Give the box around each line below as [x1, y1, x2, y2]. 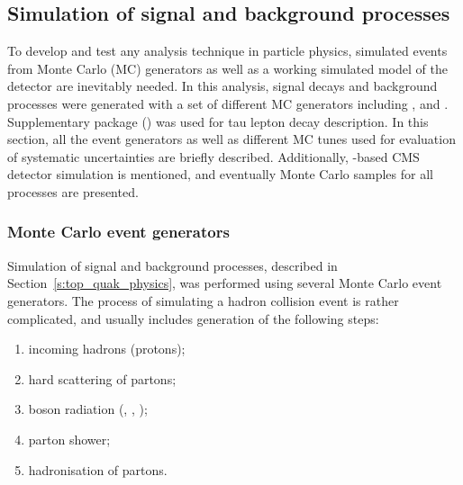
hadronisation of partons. [28, 460, 168, 479]
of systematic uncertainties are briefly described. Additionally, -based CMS [7, 147, 420, 166]
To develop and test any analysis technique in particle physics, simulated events [7, 41, 448, 60]
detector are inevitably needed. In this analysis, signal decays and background [7, 76, 438, 95]
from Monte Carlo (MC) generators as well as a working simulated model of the [7, 58, 448, 77]
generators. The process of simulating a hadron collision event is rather [7, 291, 399, 310]
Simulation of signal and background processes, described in [7, 256, 338, 274]
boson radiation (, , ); [28, 400, 148, 418]
